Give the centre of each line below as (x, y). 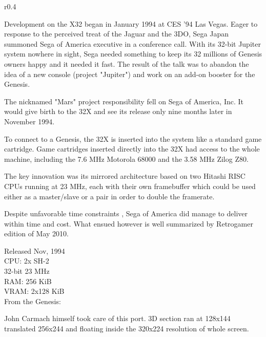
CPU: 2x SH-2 (27, 261)
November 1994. (29, 121)
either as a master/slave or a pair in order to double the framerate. (109, 196)
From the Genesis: (33, 301)
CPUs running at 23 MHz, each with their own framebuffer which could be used (130, 186)
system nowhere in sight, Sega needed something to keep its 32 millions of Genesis (133, 54)
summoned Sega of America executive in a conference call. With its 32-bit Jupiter (132, 43)
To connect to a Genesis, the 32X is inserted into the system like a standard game (133, 138)
